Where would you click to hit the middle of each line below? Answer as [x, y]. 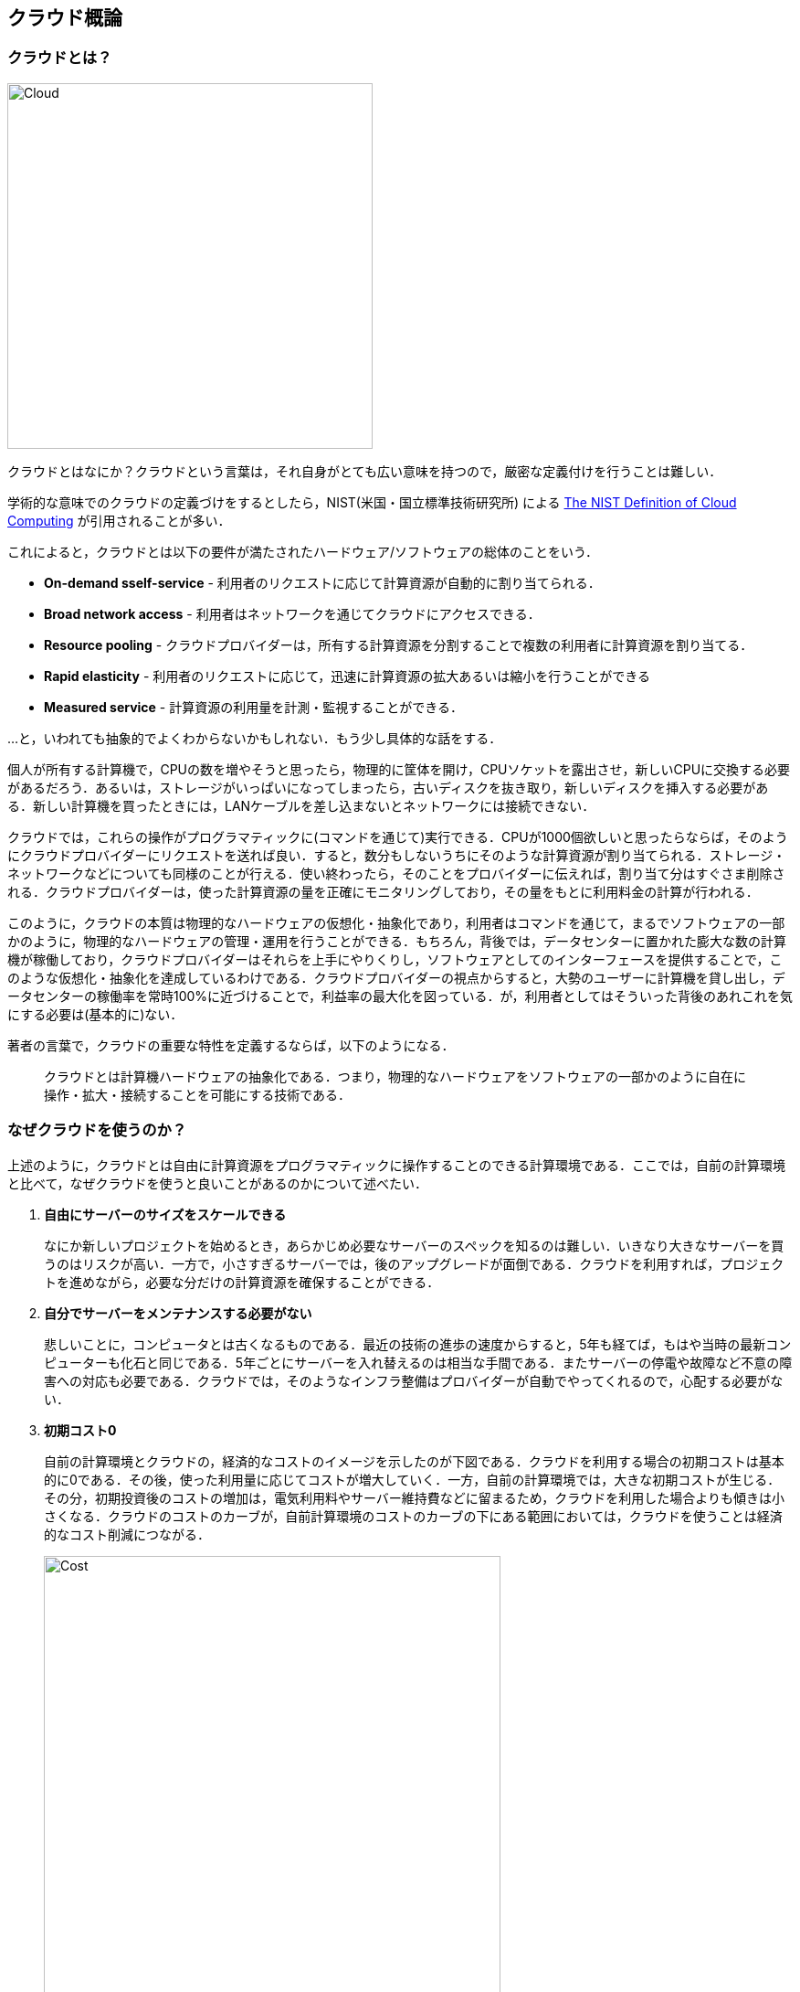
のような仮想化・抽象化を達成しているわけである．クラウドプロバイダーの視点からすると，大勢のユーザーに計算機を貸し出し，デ [396, 977]
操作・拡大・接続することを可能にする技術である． [197, 1094]
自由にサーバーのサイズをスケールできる [165, 1214]
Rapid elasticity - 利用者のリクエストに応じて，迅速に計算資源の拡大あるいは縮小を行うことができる [347, 676]
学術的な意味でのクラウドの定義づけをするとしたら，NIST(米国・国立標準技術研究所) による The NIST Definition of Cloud [372, 502]
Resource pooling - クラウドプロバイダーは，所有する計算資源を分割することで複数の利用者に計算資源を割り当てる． [399, 644]
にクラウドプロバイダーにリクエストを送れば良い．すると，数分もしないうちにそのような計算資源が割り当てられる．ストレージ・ [397, 855]
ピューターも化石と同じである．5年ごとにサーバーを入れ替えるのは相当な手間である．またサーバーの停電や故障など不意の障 [418, 1362]
